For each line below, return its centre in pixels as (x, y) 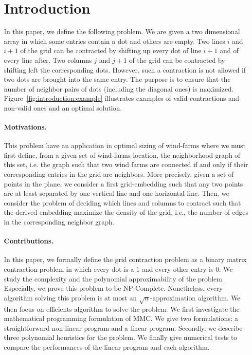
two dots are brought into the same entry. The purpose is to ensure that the (117, 79)
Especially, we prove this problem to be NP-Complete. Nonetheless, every (113, 288)
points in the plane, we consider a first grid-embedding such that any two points (124, 183)
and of (229, 50)
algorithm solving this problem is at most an (70, 297)
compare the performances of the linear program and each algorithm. (107, 346)
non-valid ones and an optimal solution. (63, 107)
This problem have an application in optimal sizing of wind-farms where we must (125, 145)
